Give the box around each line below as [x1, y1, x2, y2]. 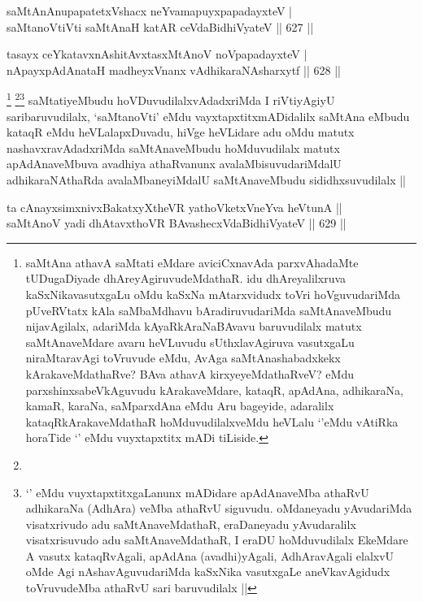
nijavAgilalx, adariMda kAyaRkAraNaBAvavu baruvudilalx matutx [25, 318, 362, 335]
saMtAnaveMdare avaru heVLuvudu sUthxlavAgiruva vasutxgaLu [25, 333, 355, 350]
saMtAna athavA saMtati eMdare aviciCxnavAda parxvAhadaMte [25, 253, 359, 271]
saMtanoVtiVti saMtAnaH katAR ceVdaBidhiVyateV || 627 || [7, 18, 314, 35]
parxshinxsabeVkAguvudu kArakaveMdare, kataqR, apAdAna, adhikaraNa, [25, 381, 403, 398]
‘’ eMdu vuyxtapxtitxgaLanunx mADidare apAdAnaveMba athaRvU [25, 483, 369, 500]
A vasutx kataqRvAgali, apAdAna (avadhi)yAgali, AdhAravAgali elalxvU [25, 547, 395, 564]
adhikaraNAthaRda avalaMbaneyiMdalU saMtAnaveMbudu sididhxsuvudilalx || [7, 171, 406, 188]
